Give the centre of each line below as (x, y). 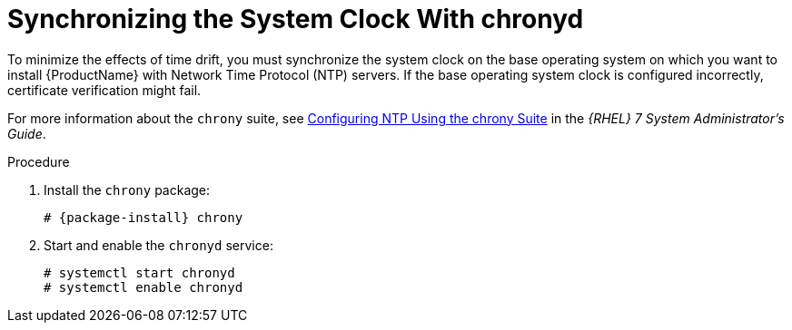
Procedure (39, 161)
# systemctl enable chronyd (144, 287)
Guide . (27, 133)
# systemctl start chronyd (139, 272)
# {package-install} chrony (144, 217)
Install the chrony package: (127, 189)
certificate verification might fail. (104, 90)
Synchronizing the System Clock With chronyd (296, 19)
